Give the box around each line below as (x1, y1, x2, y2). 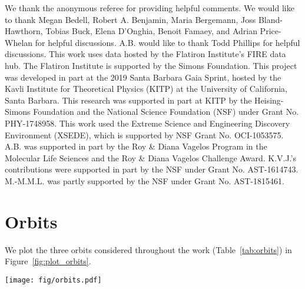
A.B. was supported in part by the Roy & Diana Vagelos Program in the (5, 140, 267, 152)
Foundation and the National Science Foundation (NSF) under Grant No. (33, 105, 299, 118)
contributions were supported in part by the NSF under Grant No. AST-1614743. (5, 163, 299, 175)
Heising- (254, 94, 284, 106)
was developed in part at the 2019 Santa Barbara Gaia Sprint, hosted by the (5, 71, 281, 83)
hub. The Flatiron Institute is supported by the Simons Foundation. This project (5, 59, 297, 71)
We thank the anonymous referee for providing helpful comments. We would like (5, 2, 294, 14)
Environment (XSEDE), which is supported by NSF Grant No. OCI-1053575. (5, 128, 284, 141)
